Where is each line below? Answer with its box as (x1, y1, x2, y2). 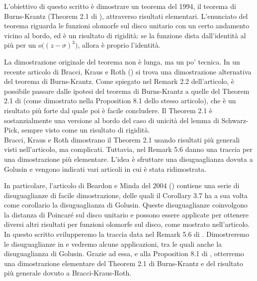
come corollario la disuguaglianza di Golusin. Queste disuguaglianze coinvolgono (4, 200, 248, 210)
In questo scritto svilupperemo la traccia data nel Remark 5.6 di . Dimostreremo (4, 229, 250, 239)
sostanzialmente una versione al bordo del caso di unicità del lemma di (4, 115, 219, 125)
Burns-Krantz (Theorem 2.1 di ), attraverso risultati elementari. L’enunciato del (4, 10, 248, 21)
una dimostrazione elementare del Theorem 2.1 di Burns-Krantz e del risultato (4, 258, 243, 268)
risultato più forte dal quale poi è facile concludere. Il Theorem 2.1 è (4, 105, 213, 115)
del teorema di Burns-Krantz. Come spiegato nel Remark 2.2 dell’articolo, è (4, 76, 235, 86)
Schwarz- (221, 115, 249, 125)
